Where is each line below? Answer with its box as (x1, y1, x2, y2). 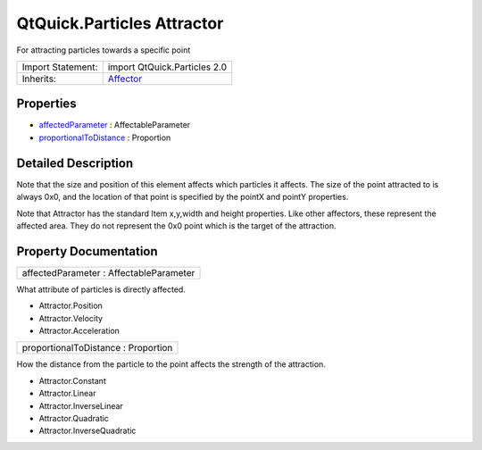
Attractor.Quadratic (38, 412, 109, 423)
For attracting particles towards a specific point (16, 45, 191, 55)
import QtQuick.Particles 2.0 (107, 61, 228, 73)
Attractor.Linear (38, 388, 96, 399)
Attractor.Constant (38, 375, 106, 386)
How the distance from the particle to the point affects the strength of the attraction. (16, 359, 326, 370)
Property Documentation (16, 244, 158, 259)
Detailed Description (16, 155, 134, 171)
